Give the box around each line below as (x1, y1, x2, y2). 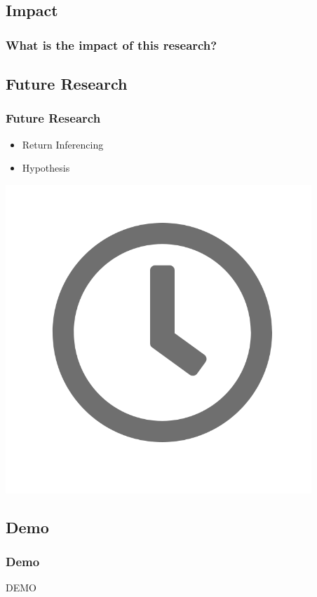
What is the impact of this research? (6, 36, 217, 53)
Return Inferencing (22, 137, 104, 151)
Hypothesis (22, 160, 70, 175)
